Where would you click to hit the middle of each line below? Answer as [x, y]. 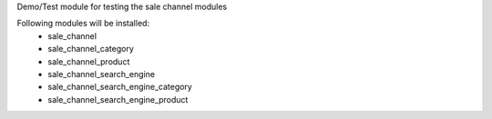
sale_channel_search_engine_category [120, 87]
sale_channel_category [91, 49]
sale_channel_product [89, 61]
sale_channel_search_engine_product [118, 99]
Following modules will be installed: [83, 24]
